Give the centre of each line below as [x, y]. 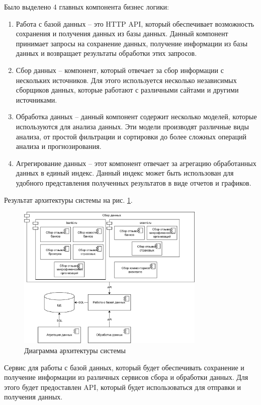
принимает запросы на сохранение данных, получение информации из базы [132, 43]
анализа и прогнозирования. [59, 146]
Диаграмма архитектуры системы [75, 350]
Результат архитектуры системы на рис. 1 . [68, 199]
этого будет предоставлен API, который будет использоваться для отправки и [123, 387]
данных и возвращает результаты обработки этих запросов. [106, 53]
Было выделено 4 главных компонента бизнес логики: [86, 7]
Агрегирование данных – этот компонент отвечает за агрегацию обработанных [136, 163]
